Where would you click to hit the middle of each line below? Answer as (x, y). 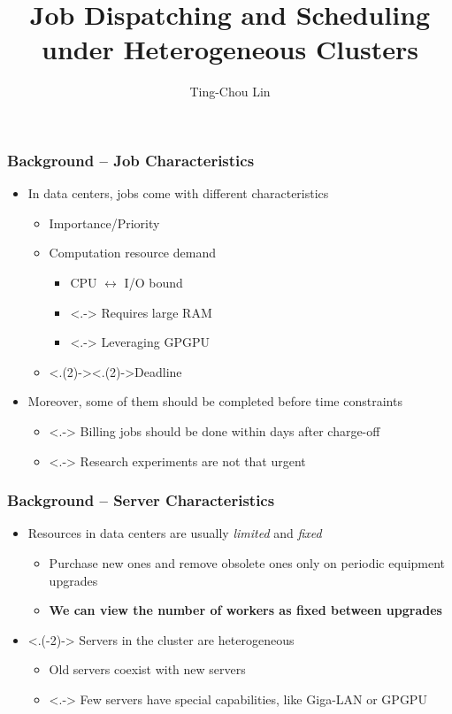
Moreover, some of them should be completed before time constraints (215, 401)
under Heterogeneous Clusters (230, 49)
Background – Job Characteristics (131, 160)
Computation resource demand (132, 253)
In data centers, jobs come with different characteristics (178, 193)
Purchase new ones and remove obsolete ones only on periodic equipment (247, 562)
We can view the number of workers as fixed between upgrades (245, 610)
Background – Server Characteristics (141, 500)
